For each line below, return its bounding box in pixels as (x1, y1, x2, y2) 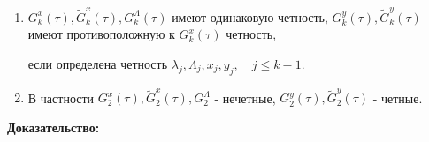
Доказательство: (7, 118, 100, 137)
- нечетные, (214, 88, 276, 107)
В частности (27, 88, 95, 107)
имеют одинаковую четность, (172, 7, 328, 26)
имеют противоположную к (27, 25, 175, 43)
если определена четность (27, 54, 168, 72)
